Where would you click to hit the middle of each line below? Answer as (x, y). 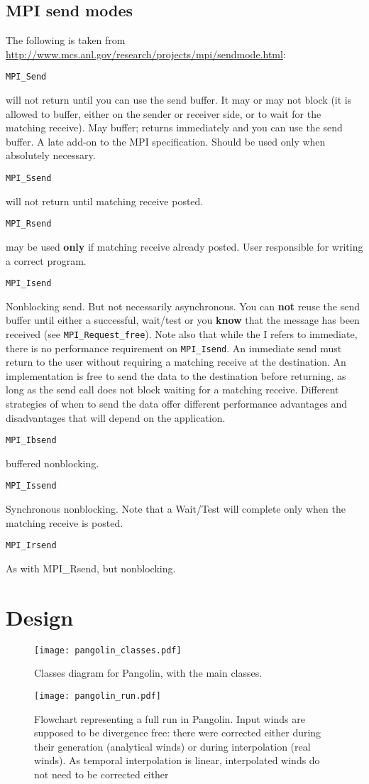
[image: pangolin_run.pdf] (98, 696)
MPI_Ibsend (31, 441)
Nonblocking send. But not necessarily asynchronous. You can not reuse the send (183, 306)
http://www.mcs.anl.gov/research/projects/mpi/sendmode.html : (146, 54)
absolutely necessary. (51, 155)
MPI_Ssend (29, 179)
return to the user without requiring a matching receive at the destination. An (176, 362)
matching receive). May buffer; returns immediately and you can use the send (174, 127)
